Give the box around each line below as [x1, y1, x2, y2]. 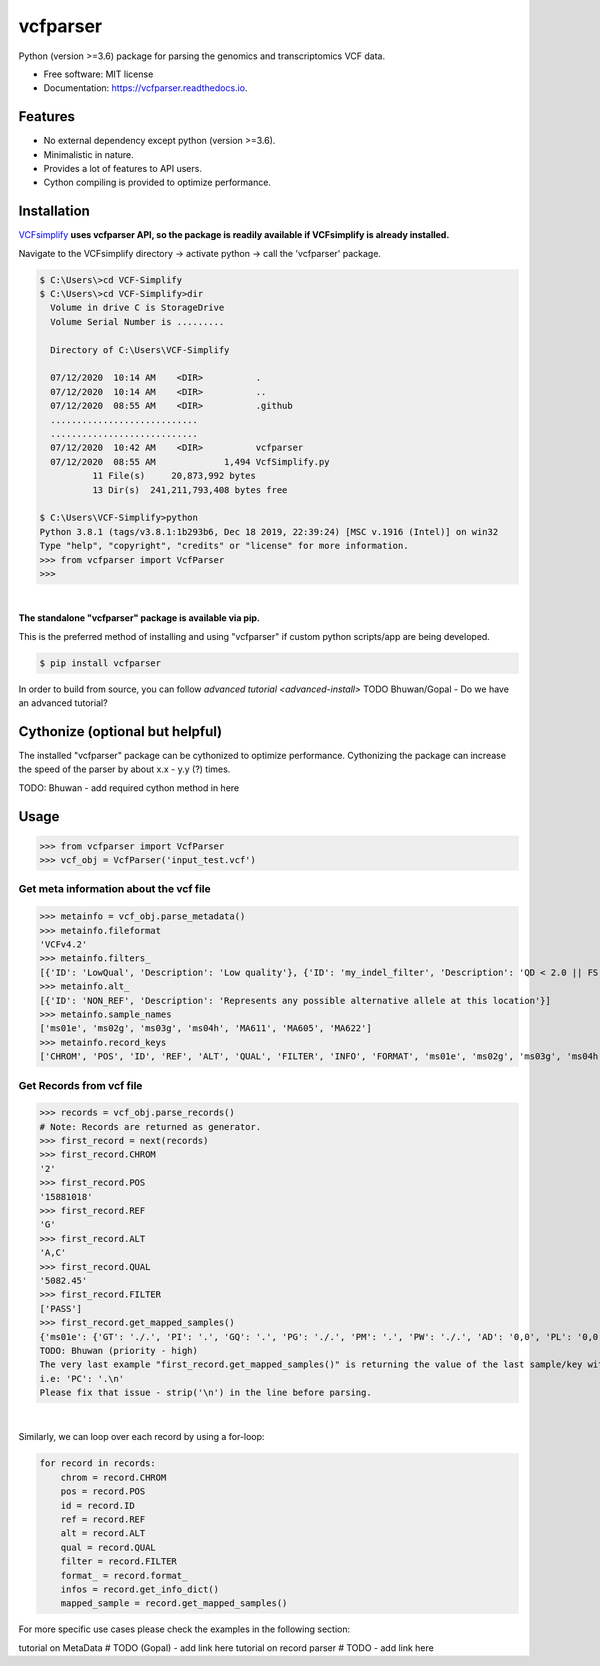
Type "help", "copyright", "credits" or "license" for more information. [39, 540, 409, 552]
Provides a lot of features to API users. [43, 163, 202, 175]
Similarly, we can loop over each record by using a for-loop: [18, 1431, 265, 1443]
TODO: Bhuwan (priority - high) [39, 1345, 199, 1356]
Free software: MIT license [43, 68, 154, 80]
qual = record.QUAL [60, 1541, 157, 1553]
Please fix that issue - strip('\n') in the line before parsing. [39, 1387, 372, 1399]
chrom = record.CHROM [60, 1471, 167, 1483]
